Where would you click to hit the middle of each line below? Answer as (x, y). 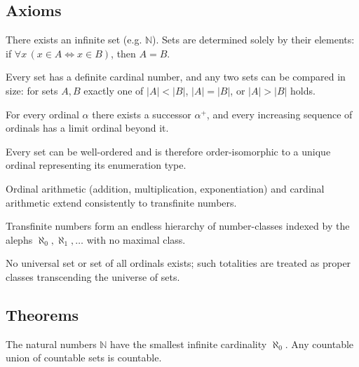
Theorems (42, 314)
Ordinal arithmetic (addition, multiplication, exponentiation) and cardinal (165, 188)
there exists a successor (142, 114)
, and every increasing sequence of (279, 114)
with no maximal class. (136, 239)
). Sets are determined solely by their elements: (253, 40)
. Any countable (319, 344)
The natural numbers (51, 344)
